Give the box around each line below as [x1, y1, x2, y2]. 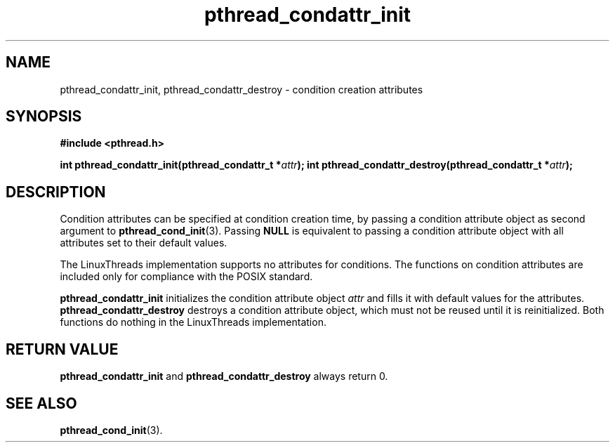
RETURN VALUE [6, 340, 119, 358]
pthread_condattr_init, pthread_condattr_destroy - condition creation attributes [60, 83, 423, 95]
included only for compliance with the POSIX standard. [60, 270, 313, 283]
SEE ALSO [6, 394, 77, 412]
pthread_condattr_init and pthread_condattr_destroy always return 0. [60, 370, 388, 383]
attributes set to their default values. [60, 237, 227, 249]
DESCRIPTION [6, 183, 106, 201]
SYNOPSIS [6, 107, 82, 126]
